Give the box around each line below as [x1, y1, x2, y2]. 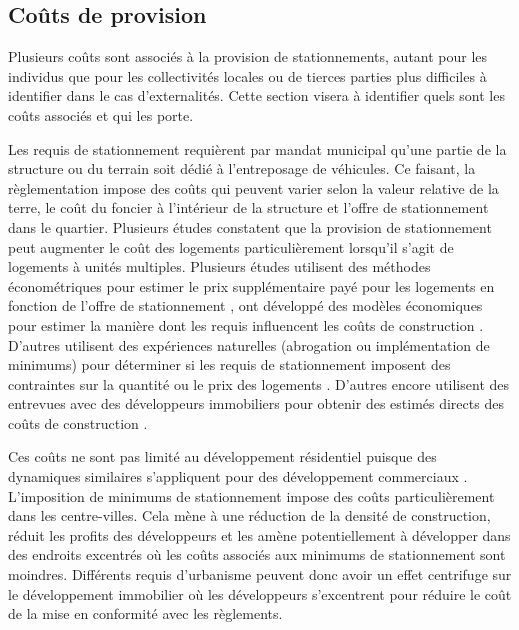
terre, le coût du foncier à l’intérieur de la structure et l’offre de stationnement [8, 197, 489, 218]
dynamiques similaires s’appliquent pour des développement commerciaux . [8, 466, 468, 487]
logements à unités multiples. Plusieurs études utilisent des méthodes [8, 256, 431, 277]
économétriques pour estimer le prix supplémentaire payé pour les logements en [8, 275, 495, 296]
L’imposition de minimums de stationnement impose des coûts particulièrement [8, 485, 495, 506]
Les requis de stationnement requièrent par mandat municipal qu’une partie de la [8, 138, 507, 159]
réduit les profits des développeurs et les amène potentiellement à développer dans [8, 524, 511, 545]
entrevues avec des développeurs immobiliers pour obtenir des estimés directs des [8, 393, 504, 414]
